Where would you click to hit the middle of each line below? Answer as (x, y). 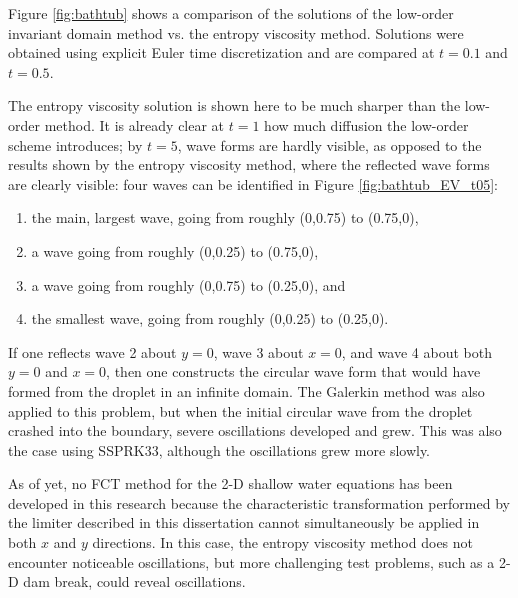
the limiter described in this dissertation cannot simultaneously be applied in (244, 522)
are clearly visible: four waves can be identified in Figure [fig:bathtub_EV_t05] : (253, 183)
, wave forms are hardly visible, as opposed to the (329, 144)
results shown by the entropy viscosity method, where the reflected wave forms (249, 164)
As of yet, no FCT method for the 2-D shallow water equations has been (230, 483)
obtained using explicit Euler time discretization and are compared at (221, 52)
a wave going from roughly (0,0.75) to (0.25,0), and (188, 284)
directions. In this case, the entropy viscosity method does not (282, 542)
